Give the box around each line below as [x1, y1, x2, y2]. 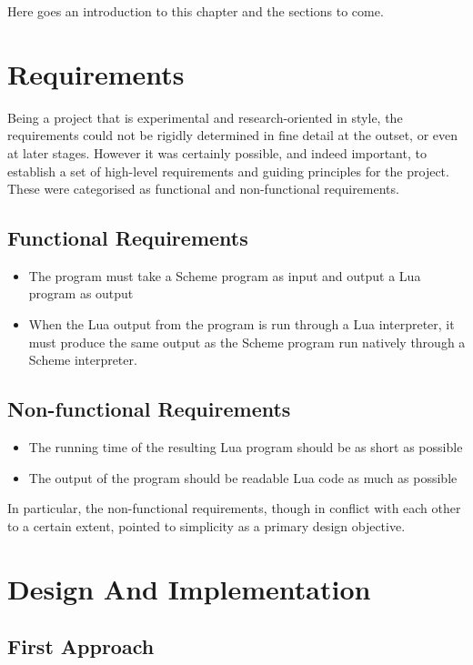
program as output [28, 284, 134, 303]
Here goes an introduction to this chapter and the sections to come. [7, 2, 384, 20]
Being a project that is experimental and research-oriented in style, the [7, 107, 403, 126]
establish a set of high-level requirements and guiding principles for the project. [7, 161, 449, 180]
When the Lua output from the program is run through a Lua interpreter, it [28, 315, 455, 334]
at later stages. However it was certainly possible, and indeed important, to [7, 143, 427, 162]
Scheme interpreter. [28, 350, 137, 369]
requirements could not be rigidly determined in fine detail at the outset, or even [7, 126, 458, 145]
